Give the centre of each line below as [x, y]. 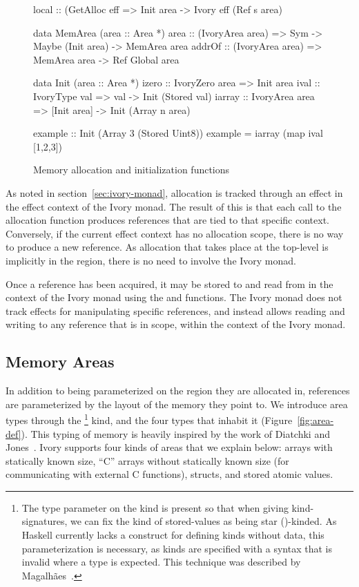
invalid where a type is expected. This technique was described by [161, 562]
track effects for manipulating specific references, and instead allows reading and [175, 310]
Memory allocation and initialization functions [132, 170]
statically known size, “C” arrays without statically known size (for [147, 460]
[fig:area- [316, 420]
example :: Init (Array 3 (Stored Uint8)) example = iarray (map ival [178, 133]
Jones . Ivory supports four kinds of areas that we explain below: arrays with [169, 447]
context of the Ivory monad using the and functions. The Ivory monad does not [174, 297]
